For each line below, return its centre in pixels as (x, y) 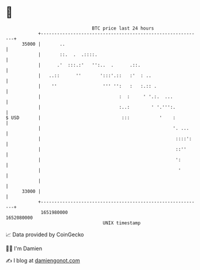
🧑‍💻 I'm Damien (24, 248)
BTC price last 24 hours (123, 28)
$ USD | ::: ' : (91, 118)
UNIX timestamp (122, 223)
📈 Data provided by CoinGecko (45, 235)
